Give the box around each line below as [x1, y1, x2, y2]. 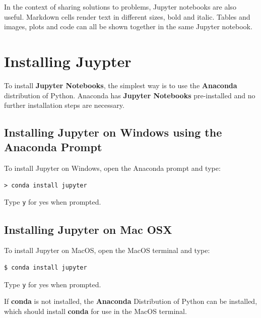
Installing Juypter [4, 50, 132, 71]
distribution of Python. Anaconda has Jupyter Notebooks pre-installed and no [4, 90, 255, 100]
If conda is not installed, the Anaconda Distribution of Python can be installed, [4, 296, 257, 306]
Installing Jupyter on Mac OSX [4, 221, 172, 237]
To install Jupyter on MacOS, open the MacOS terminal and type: [4, 245, 210, 256]
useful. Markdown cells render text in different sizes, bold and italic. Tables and [4, 11, 250, 22]
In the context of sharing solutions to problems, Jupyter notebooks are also [4, 2, 236, 12]
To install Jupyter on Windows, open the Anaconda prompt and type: [4, 163, 221, 173]
